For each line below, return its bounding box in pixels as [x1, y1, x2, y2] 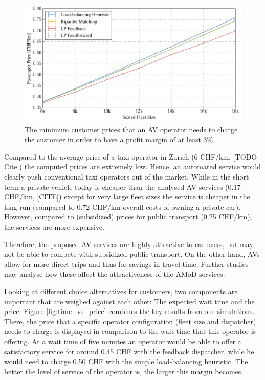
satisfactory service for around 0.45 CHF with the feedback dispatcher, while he [4, 346, 254, 356]
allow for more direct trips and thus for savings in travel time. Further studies [4, 258, 249, 269]
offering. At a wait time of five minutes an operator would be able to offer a [4, 336, 241, 346]
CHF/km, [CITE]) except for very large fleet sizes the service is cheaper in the [4, 191, 250, 202]
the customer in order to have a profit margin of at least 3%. [25, 134, 215, 145]
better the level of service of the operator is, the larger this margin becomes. [4, 366, 244, 376]
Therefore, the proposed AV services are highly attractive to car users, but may [4, 238, 253, 249]
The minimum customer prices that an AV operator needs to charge [25, 124, 238, 135]
